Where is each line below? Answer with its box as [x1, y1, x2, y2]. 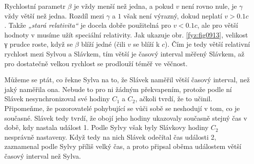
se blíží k [133, 39, 160, 49]
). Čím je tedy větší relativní [165, 39, 250, 49]
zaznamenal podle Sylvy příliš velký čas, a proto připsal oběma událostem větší [4, 141, 241, 151]
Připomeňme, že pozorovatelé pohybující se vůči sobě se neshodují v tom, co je [4, 103, 240, 113]
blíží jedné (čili [81, 39, 126, 49]
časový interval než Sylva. [4, 150, 81, 161]
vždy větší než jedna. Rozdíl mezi [4, 10, 104, 20]
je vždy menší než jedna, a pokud [74, 1, 174, 11]
